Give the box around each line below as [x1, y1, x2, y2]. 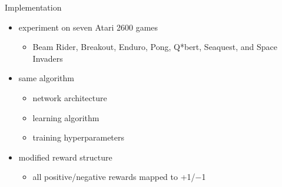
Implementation [5, 1, 62, 13]
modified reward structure [18, 151, 112, 163]
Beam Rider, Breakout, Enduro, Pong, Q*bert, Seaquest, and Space [32, 41, 278, 53]
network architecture [32, 91, 107, 103]
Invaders [32, 52, 63, 64]
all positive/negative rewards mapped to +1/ [32, 171, 195, 183]
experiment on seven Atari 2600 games [18, 21, 158, 33]
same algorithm [18, 72, 75, 84]
